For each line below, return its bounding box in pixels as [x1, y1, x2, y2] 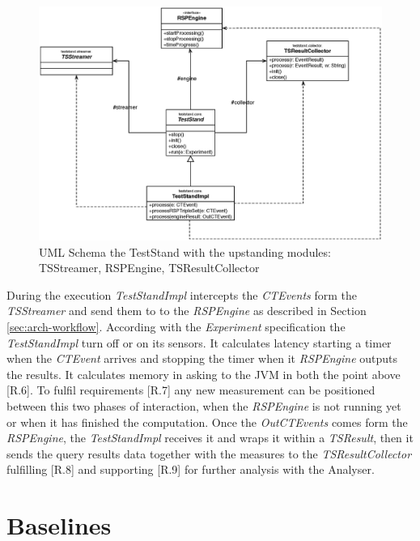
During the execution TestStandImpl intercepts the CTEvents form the [6, 286, 358, 303]
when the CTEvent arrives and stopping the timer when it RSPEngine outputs [6, 350, 398, 367]
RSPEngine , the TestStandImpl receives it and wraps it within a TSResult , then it [6, 429, 414, 446]
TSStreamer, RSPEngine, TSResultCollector [39, 259, 260, 276]
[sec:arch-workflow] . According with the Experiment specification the [6, 317, 346, 334]
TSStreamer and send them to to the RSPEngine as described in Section [6, 302, 367, 319]
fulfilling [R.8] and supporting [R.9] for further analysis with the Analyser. [6, 461, 375, 478]
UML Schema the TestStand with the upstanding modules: [39, 243, 331, 260]
